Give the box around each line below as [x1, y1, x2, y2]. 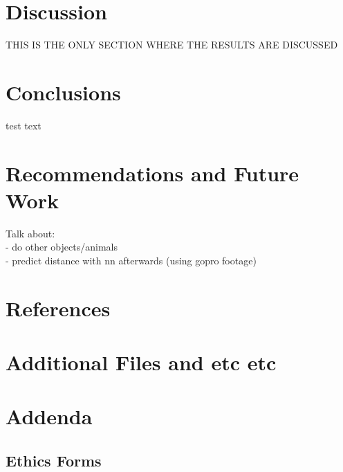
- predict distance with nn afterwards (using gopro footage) [6, 253, 257, 267]
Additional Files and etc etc [6, 348, 277, 376]
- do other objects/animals [6, 239, 118, 254]
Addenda [6, 402, 93, 430]
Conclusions [6, 78, 121, 106]
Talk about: [6, 226, 55, 240]
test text [6, 118, 41, 132]
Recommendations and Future [6, 158, 299, 187]
